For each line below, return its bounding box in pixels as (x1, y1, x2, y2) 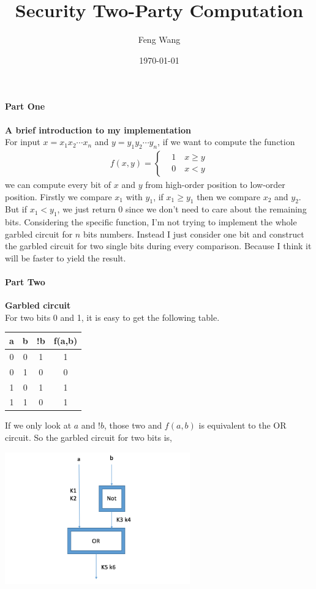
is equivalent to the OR (198, 419, 287, 432)
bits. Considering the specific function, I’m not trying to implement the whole (5, 216, 297, 228)
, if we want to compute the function (157, 135, 295, 148)
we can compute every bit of (5, 178, 111, 190)
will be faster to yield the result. (5, 251, 126, 264)
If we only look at (5, 419, 72, 432)
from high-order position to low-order (145, 178, 285, 190)
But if (5, 203, 27, 216)
